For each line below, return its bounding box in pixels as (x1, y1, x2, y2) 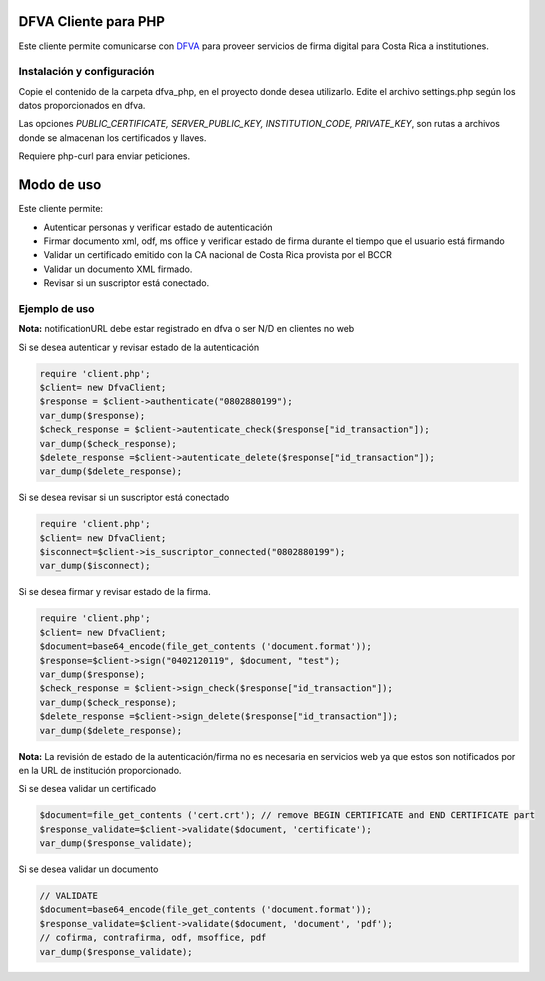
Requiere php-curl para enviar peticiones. (18, 150, 191, 162)
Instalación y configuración (18, 65, 155, 79)
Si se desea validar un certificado (18, 783, 157, 795)
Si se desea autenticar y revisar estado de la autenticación (18, 341, 260, 353)
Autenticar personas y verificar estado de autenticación (43, 221, 274, 233)
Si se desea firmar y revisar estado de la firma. (18, 586, 211, 598)
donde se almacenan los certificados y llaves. (18, 131, 207, 144)
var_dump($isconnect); (39, 560, 151, 572)
